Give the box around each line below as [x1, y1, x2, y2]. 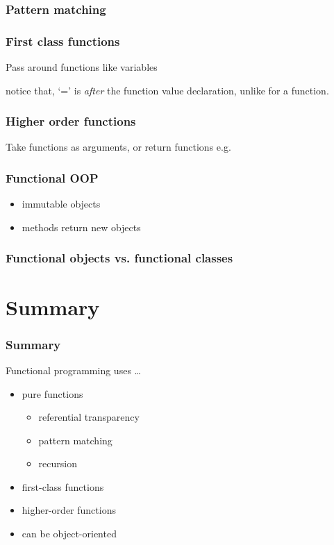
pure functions [22, 386, 83, 401]
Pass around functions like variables [6, 60, 158, 74]
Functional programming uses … [6, 362, 141, 377]
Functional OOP [6, 169, 99, 186]
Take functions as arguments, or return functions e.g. [6, 140, 231, 154]
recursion [38, 456, 77, 471]
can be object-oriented [22, 526, 117, 541]
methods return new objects [22, 219, 141, 234]
